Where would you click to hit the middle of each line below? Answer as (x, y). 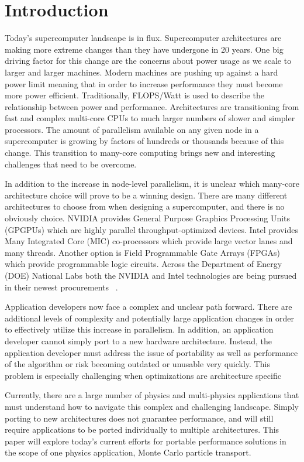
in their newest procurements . (61, 287)
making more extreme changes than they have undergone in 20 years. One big (144, 49)
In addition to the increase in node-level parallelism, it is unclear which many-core (152, 184)
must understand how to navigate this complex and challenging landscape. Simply (152, 406)
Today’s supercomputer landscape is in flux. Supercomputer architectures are (143, 38)
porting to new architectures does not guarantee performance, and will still (139, 418)
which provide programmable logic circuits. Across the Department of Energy (144, 264)
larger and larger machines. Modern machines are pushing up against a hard (141, 72)
